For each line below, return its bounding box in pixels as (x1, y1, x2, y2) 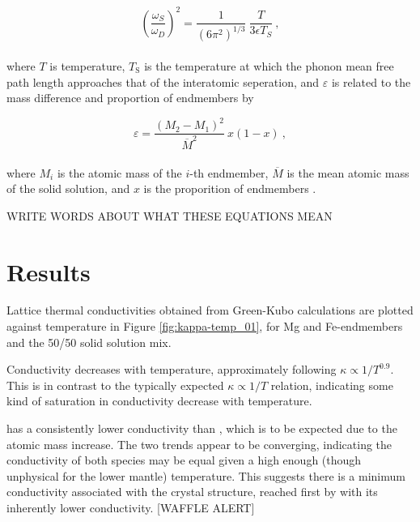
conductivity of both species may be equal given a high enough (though (6, 451, 362, 469)
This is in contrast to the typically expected (6, 376, 224, 393)
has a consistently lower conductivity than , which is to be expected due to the (6, 420, 397, 436)
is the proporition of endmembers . (143, 180, 316, 197)
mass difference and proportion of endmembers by (6, 89, 254, 106)
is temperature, (49, 58, 125, 75)
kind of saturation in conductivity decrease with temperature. (6, 392, 312, 409)
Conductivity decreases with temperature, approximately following (6, 361, 337, 378)
